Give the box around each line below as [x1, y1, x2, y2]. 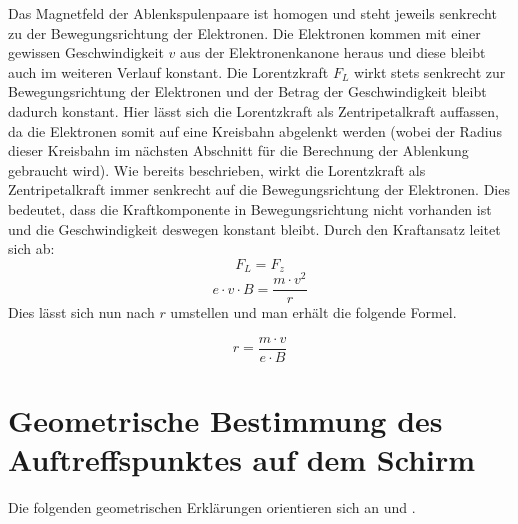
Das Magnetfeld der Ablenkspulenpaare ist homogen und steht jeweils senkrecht [8, 3, 497, 23]
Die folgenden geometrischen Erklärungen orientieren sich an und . [8, 497, 416, 518]
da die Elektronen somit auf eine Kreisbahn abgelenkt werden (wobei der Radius [8, 120, 502, 141]
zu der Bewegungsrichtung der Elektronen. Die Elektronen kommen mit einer [8, 22, 481, 43]
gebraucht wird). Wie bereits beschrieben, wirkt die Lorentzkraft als [8, 159, 426, 180]
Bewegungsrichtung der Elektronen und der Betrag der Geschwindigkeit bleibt [8, 81, 487, 102]
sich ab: [8, 238, 55, 259]
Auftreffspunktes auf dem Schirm [8, 439, 476, 480]
